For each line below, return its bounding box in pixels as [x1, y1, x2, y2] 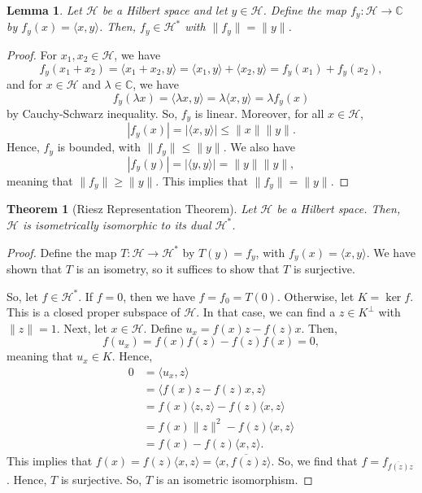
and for [7, 75, 43, 92]
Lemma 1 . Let [7, 2, 82, 18]
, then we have [123, 287, 195, 304]
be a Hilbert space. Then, [276, 200, 401, 217]
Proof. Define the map [7, 243, 117, 260]
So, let [7, 287, 38, 304]
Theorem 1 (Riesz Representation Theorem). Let [7, 200, 257, 217]
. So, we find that [271, 452, 358, 469]
